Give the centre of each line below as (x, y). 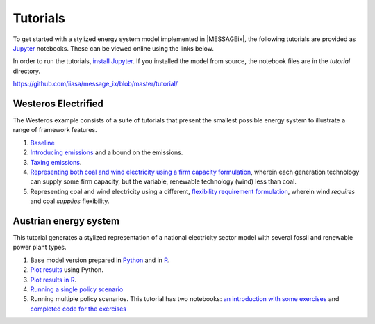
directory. (27, 71)
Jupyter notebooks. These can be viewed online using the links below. (114, 48)
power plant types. (40, 248)
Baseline (42, 143)
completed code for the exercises (78, 309)
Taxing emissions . (56, 162)
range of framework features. (55, 130)
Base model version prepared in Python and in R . (100, 260)
